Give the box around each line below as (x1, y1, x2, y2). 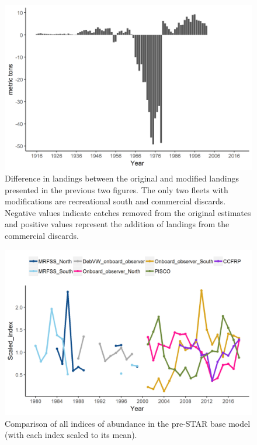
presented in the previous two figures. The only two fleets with (5, 183, 228, 196)
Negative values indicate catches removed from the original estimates (5, 206, 251, 218)
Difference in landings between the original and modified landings (5, 172, 239, 184)
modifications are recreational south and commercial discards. (5, 195, 226, 207)
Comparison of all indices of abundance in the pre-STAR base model (5, 417, 251, 429)
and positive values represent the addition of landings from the (5, 218, 230, 230)
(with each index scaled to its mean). (5, 429, 137, 441)
